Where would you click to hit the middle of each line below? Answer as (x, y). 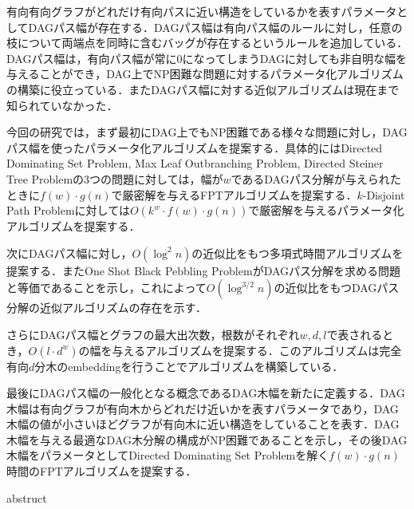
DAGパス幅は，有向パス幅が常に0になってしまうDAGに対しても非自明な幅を (207, 58)
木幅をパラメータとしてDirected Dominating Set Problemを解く (168, 455)
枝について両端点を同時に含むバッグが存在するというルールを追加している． (207, 43)
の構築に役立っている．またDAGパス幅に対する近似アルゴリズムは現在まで (203, 89)
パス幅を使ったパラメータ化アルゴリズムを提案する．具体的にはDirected (195, 147)
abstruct (27, 497)
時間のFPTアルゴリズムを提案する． (102, 471)
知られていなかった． (62, 105)
